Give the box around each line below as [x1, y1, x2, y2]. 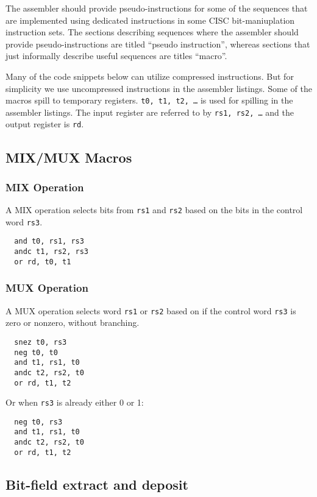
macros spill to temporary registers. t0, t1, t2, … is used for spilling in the [5, 94, 293, 107]
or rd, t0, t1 [14, 257, 71, 266]
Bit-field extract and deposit [5, 474, 188, 493]
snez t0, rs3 [14, 337, 67, 347]
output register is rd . [5, 118, 84, 130]
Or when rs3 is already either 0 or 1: [5, 396, 144, 409]
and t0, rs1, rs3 [14, 237, 84, 246]
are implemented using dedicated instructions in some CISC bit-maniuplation [5, 13, 295, 26]
